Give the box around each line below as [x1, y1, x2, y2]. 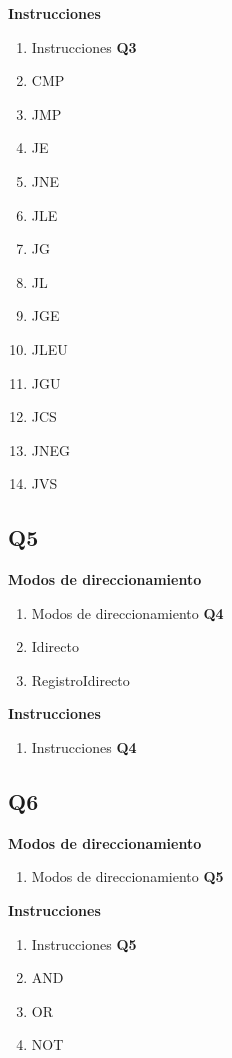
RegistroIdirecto [31, 669, 130, 690]
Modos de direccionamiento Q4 [31, 602, 224, 623]
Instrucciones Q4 [31, 737, 137, 758]
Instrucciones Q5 [31, 933, 137, 954]
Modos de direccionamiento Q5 [31, 866, 224, 887]
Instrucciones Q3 [31, 36, 137, 57]
